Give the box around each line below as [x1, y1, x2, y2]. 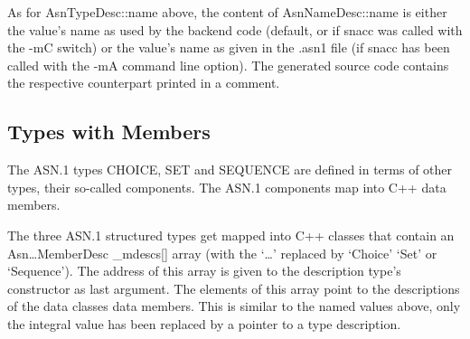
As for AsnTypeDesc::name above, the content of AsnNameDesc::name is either [7, 3, 447, 21]
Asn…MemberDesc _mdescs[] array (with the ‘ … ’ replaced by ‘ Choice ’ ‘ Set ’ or [7, 243, 437, 262]
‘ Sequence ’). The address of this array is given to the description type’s [7, 261, 401, 280]
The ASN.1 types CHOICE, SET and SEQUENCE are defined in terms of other [7, 160, 453, 179]
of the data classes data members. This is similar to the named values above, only [7, 297, 461, 315]
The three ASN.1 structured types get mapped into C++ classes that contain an [7, 225, 455, 244]
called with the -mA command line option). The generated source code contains [7, 55, 449, 74]
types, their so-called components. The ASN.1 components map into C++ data [7, 177, 446, 196]
